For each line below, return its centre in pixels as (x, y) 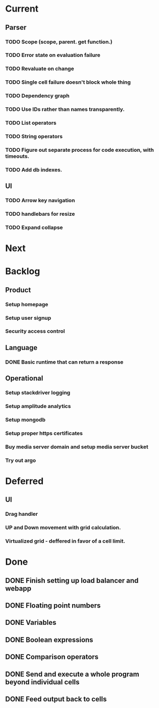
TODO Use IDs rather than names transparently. (65, 109)
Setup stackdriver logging (38, 393)
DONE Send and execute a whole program (72, 674)
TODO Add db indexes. (34, 169)
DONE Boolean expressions (49, 640)
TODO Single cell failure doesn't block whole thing (68, 82)
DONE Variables (31, 623)
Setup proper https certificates (44, 433)
